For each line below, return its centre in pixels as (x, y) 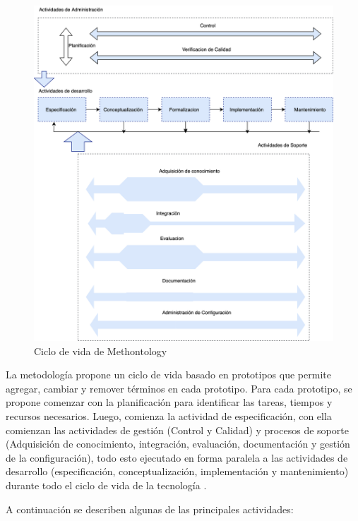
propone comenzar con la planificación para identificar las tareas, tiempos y (169, 402)
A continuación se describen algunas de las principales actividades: (150, 509)
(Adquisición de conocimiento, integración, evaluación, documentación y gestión (178, 444)
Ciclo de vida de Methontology (101, 351)
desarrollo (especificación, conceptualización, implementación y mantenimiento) (177, 471)
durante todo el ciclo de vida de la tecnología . (106, 485)
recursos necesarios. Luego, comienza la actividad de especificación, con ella (169, 415)
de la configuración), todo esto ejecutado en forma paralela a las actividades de (177, 457)
